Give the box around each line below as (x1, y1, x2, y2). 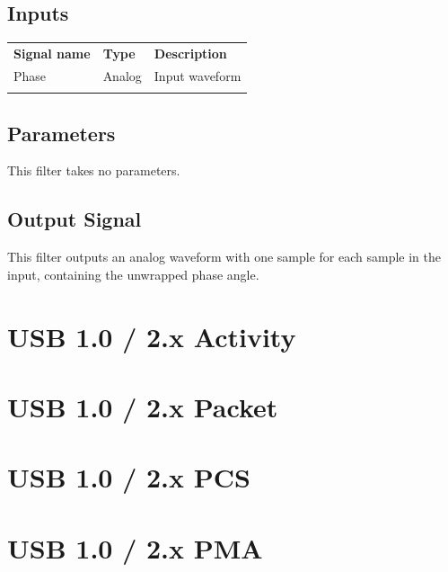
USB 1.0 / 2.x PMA (7, 529, 263, 566)
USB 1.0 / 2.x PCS (7, 459, 250, 496)
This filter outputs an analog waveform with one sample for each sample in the (7, 247, 442, 266)
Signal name (13, 43, 91, 62)
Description (154, 43, 227, 62)
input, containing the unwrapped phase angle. (7, 264, 259, 283)
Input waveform (154, 66, 242, 85)
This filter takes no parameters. (7, 161, 180, 180)
